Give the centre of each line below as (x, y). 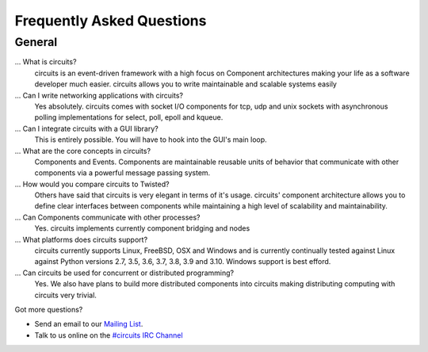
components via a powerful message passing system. (122, 173)
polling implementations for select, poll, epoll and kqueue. (129, 117)
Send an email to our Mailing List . (89, 324)
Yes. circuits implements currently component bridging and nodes (142, 228)
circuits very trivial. (65, 295)
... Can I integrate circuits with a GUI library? (86, 128)
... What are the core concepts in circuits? (82, 151)
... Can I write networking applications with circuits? (99, 95)
